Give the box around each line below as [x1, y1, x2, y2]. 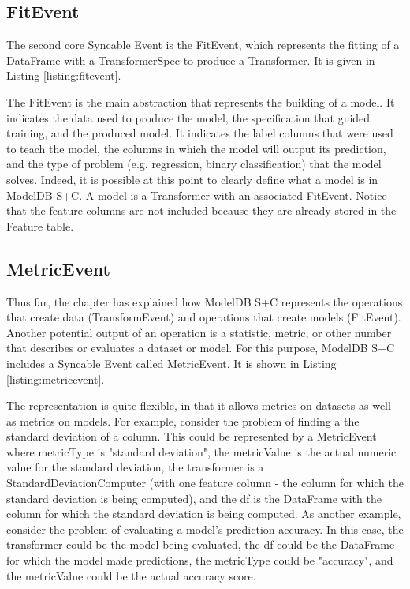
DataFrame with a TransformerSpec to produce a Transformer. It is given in [6, 51, 375, 68]
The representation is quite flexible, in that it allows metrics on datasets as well [6, 397, 391, 414]
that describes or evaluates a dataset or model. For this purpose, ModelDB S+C [6, 340, 395, 356]
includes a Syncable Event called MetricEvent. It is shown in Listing [6, 355, 337, 371]
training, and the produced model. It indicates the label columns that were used [6, 125, 393, 141]
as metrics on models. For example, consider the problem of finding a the [6, 412, 360, 429]
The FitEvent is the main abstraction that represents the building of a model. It [6, 93, 395, 110]
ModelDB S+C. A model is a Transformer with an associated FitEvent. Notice [6, 186, 387, 203]
